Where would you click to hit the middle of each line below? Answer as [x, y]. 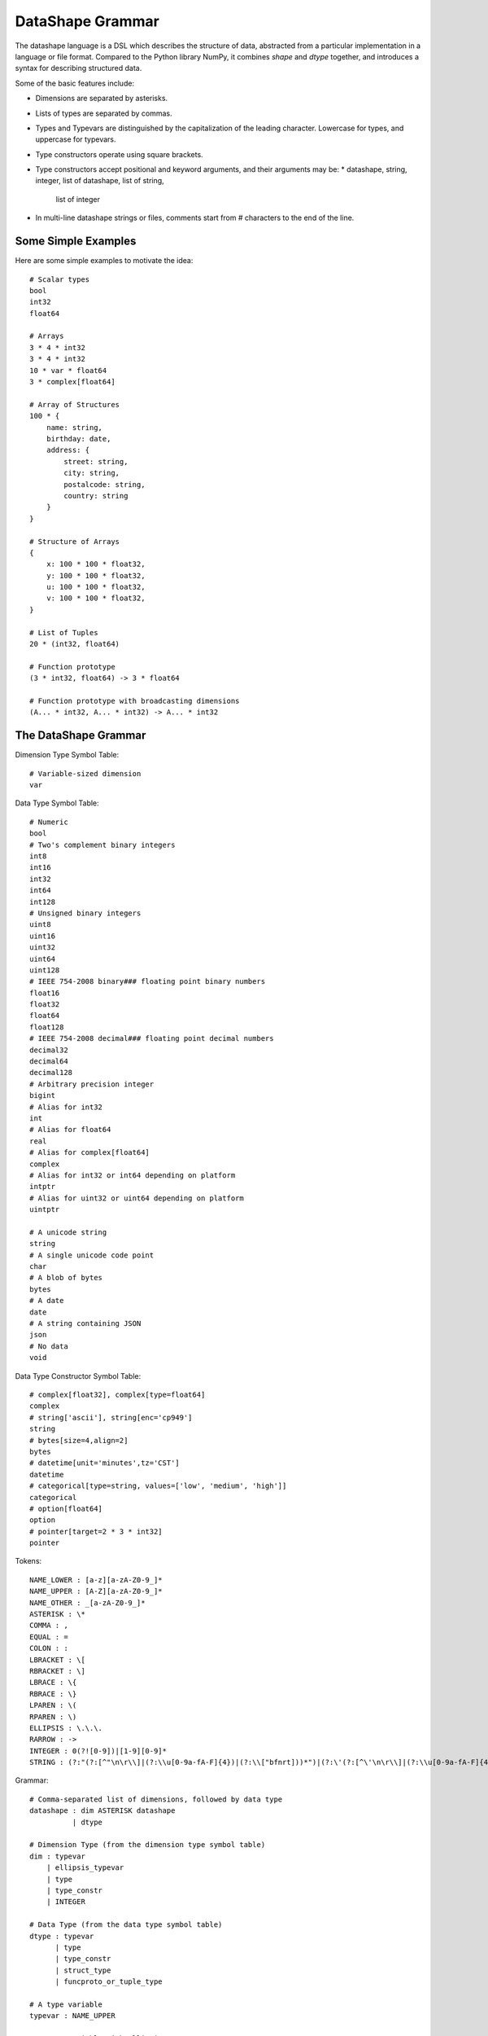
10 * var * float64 [68, 370]
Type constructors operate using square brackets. [119, 154]
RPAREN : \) [53, 1717]
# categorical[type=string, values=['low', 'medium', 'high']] [158, 1486]
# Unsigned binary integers [85, 913]
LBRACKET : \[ [57, 1660]
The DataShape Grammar [81, 736]
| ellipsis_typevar [85, 1868]
